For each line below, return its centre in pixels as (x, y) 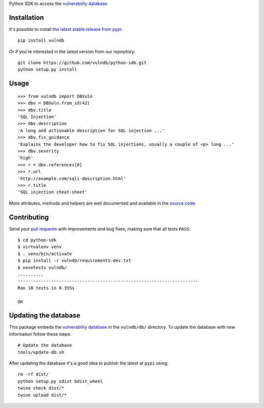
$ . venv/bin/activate (45, 254)
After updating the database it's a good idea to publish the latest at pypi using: (89, 363)
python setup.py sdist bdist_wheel (60, 381)
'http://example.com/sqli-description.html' (72, 178)
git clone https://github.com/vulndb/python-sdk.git (82, 63)
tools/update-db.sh (41, 352)
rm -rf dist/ (33, 374)
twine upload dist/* (42, 395)
